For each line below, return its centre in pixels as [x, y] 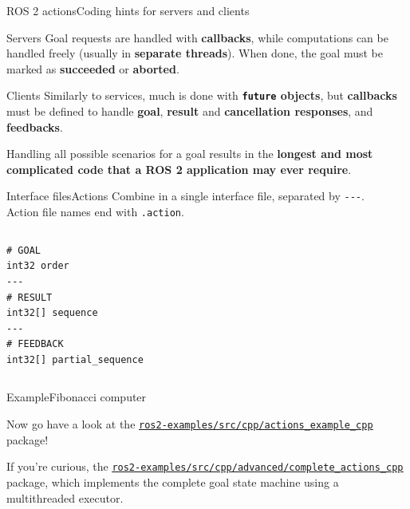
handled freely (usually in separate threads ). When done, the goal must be [195, 53]
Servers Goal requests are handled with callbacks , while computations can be [197, 37]
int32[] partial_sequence [75, 359]
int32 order [38, 266]
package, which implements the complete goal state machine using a [173, 481]
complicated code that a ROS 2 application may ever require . [179, 169]
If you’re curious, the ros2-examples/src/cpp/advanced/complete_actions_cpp [205, 466]
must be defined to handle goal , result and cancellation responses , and [190, 111]
